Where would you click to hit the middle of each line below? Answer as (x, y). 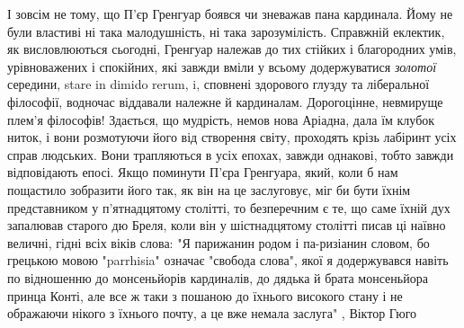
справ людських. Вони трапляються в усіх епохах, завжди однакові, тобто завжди (231, 154)
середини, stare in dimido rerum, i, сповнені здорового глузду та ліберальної (219, 84)
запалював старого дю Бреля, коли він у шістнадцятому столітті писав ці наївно (227, 225)
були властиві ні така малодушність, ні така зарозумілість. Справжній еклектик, (226, 31)
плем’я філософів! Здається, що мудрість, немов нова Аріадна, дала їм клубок (221, 119)
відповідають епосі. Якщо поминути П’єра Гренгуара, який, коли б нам (203, 172)
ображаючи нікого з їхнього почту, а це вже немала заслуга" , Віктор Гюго (212, 313)
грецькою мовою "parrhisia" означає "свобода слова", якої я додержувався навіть (228, 260)
